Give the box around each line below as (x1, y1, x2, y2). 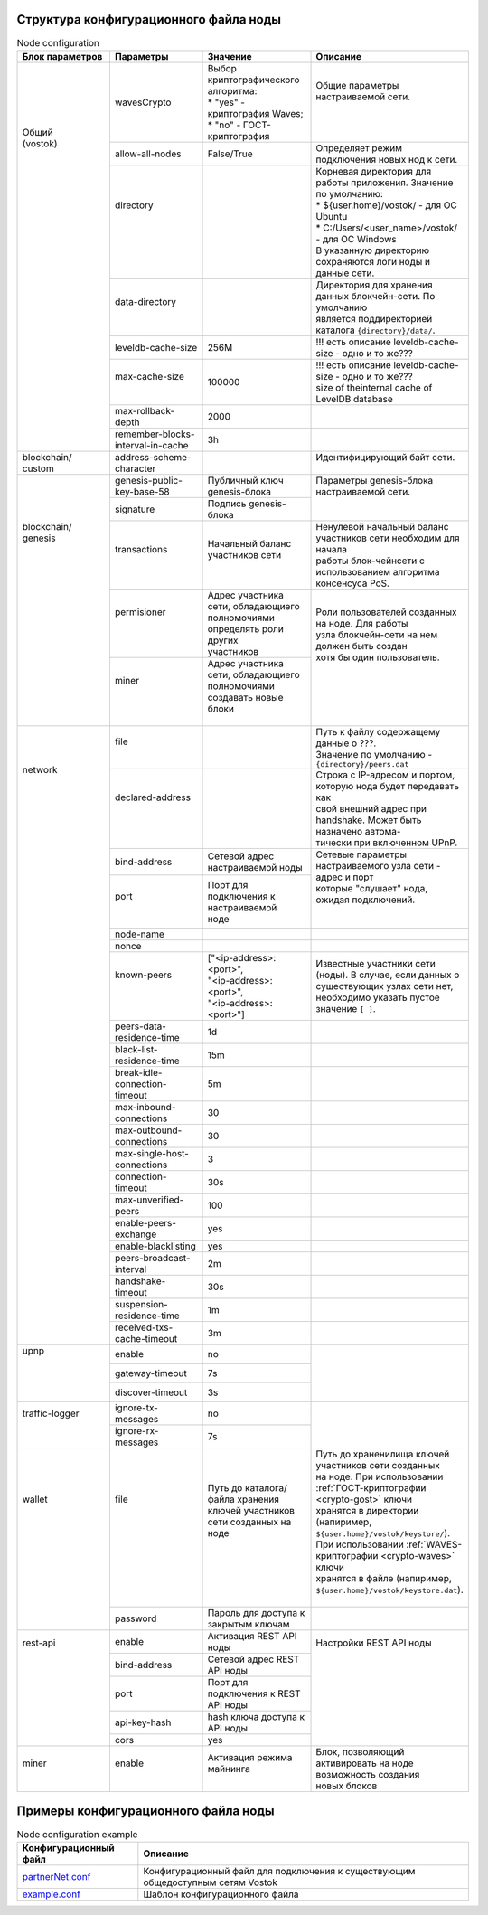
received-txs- (114, 1321, 174, 1334)
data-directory (114, 295, 176, 307)
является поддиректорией (315, 312, 433, 325)
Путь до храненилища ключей (315, 1448, 450, 1460)
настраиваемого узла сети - (315, 859, 441, 872)
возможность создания (315, 1768, 420, 1780)
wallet (22, 1493, 49, 1505)
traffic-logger (22, 1407, 80, 1420)
